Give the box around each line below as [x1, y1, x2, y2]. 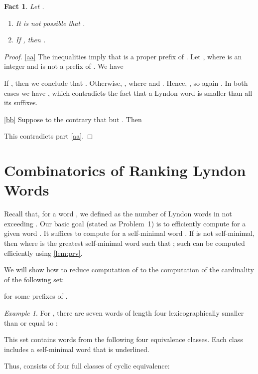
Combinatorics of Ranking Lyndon [4, 160, 246, 181]
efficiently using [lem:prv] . [4, 247, 83, 258]
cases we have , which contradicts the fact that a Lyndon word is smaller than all [4, 87, 253, 98]
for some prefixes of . [4, 291, 68, 301]
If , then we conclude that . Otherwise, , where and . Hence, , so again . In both [4, 77, 248, 88]
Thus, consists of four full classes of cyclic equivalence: [4, 361, 170, 371]
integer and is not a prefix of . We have [4, 61, 124, 71]
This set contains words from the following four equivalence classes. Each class [4, 334, 243, 345]
